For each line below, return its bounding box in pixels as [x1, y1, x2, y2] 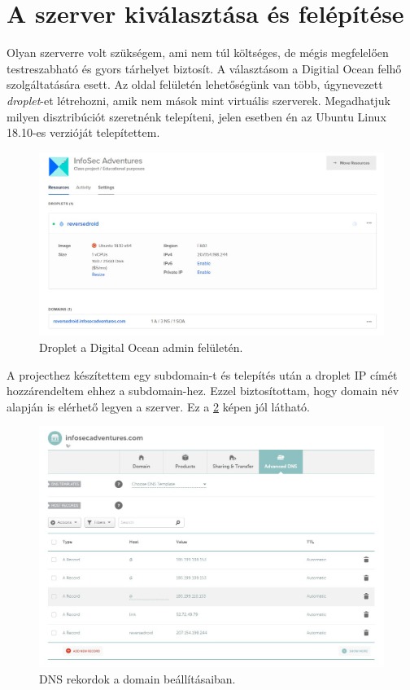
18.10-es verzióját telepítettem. [7, 124, 160, 141]
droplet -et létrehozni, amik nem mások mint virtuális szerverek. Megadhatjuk [7, 91, 390, 108]
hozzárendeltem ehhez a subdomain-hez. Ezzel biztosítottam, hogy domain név [7, 382, 399, 399]
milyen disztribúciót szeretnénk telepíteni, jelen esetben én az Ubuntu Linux [7, 108, 386, 125]
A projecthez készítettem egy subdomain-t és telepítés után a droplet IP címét [7, 366, 398, 383]
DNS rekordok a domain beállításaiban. [39, 670, 236, 687]
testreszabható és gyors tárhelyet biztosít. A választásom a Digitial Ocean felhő [7, 59, 402, 77]
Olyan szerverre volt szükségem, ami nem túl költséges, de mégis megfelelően [7, 44, 389, 61]
